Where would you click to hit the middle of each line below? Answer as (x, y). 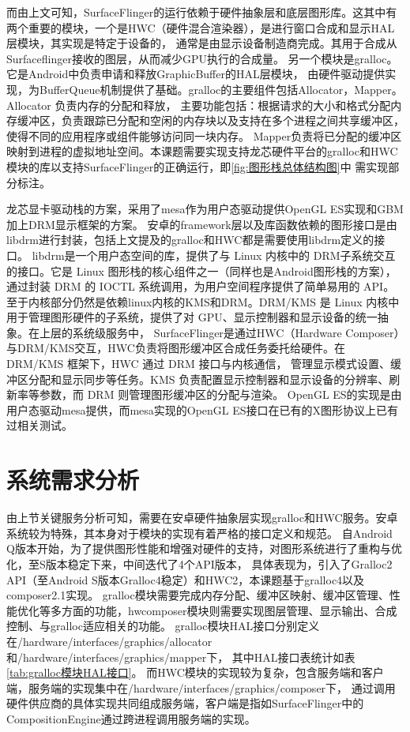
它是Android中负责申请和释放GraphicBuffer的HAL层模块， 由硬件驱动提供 (196, 74)
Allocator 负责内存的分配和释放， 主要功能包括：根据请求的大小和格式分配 (199, 105)
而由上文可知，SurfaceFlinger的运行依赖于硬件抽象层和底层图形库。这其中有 (202, 12)
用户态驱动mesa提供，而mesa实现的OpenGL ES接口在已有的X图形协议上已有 (203, 409)
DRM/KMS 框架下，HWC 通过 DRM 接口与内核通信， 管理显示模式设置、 (199, 364)
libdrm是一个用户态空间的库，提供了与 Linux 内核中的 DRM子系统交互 (214, 255)
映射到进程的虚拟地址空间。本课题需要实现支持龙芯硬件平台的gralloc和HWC (202, 151)
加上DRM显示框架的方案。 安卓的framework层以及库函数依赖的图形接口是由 (202, 224)
